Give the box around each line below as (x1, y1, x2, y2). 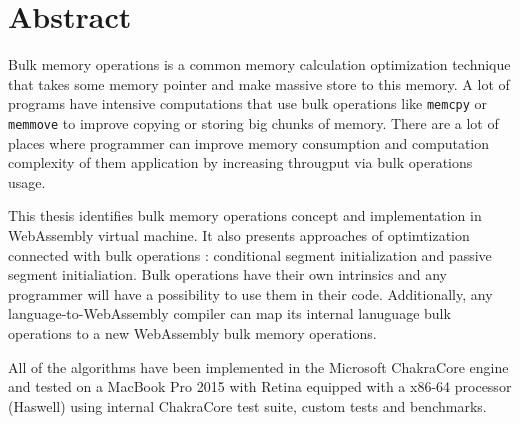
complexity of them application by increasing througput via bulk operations (8, 152, 473, 173)
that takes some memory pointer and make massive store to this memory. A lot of (8, 73, 510, 94)
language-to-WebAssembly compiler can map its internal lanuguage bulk (8, 303, 451, 324)
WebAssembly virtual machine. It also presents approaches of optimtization (8, 225, 470, 245)
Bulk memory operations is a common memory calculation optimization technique (8, 54, 511, 75)
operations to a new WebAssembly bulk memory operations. (8, 322, 377, 343)
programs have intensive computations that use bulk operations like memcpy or (8, 93, 488, 114)
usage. (8, 171, 46, 192)
